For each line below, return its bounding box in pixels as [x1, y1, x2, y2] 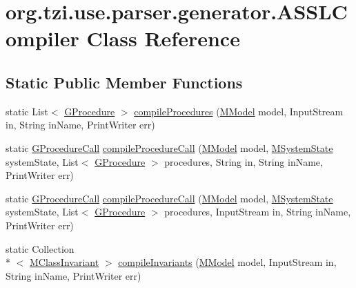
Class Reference [86, 24, 240, 52]
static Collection [6, 241, 75, 256]
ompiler [6, 24, 79, 52]
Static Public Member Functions [6, 71, 243, 93]
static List [6, 104, 48, 118]
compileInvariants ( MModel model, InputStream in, [118, 255, 337, 269]
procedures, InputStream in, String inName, [164, 204, 351, 219]
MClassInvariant [30, 255, 99, 269]
